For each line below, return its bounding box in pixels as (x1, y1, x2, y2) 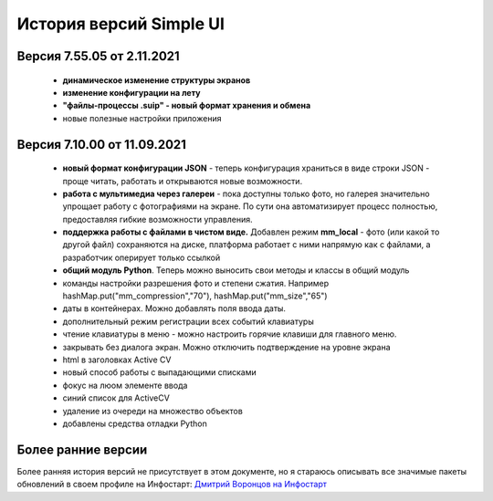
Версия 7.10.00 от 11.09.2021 (16, 137, 187, 152)
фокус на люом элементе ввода (62, 380, 188, 391)
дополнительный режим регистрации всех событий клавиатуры (62, 316, 314, 327)
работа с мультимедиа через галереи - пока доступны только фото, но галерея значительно (62, 188, 430, 199)
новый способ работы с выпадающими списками (62, 367, 257, 378)
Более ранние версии (16, 442, 148, 457)
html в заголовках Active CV (62, 354, 172, 365)
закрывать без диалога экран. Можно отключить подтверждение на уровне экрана (62, 341, 392, 352)
